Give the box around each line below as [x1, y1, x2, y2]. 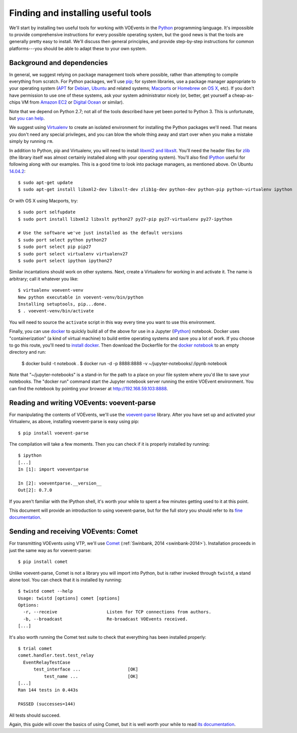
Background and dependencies [9, 59, 108, 67]
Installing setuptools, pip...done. [18, 301, 107, 307]
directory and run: [9, 349, 46, 355]
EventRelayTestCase [23, 660, 70, 665]
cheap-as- [232, 92, 254, 98]
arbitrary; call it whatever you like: [9, 276, 79, 282]
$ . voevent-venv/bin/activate [18, 308, 94, 314]
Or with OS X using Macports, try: [9, 197, 78, 203]
